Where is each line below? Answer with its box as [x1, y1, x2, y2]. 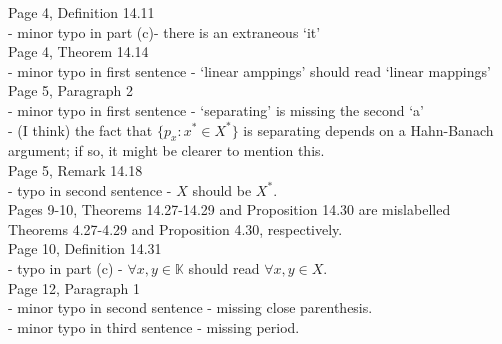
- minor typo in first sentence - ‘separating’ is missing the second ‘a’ [8, 99, 424, 120]
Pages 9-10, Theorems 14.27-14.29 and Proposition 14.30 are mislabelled [8, 199, 451, 220]
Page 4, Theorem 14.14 [8, 41, 149, 62]
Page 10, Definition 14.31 [8, 238, 162, 259]
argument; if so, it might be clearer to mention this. [8, 140, 325, 161]
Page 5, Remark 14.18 [8, 159, 143, 180]
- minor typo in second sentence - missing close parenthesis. [8, 297, 373, 318]
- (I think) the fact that [8, 119, 153, 140]
